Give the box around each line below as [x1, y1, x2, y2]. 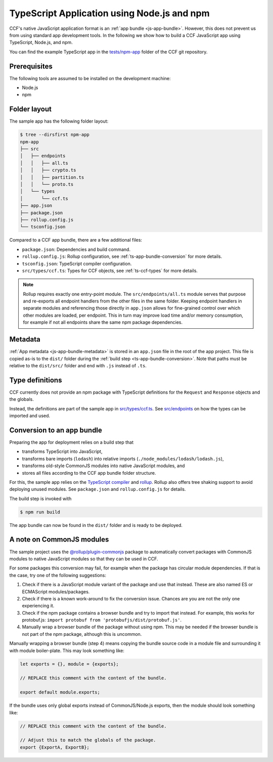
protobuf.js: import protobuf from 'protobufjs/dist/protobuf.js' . [22, 617, 182, 623]
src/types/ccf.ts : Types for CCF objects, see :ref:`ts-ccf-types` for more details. [22, 268, 198, 274]
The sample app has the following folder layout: [9, 118, 109, 124]
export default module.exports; [20, 690, 101, 695]
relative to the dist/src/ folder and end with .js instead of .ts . [9, 362, 147, 368]
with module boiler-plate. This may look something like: [9, 647, 125, 654]
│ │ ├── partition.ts [20, 174, 84, 180]
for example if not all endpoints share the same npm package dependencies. [23, 319, 183, 325]
